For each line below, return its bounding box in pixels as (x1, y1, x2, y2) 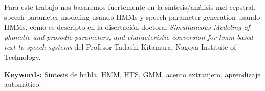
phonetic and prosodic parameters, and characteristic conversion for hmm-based (4, 31, 253, 42)
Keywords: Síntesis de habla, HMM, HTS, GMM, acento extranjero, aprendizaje (4, 69, 261, 79)
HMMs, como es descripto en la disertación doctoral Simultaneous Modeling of (4, 21, 250, 32)
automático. (4, 79, 41, 89)
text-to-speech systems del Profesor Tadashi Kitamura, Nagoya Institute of (4, 41, 236, 52)
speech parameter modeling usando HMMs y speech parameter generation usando (4, 11, 260, 22)
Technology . (4, 51, 41, 62)
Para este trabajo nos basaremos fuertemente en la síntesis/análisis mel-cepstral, (4, 2, 256, 12)
